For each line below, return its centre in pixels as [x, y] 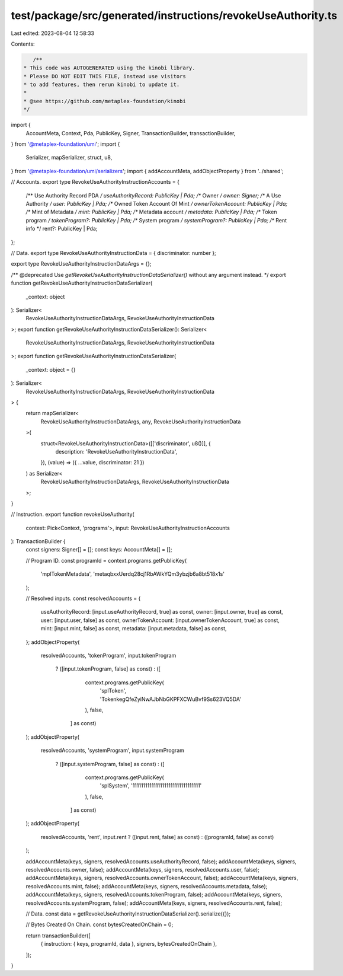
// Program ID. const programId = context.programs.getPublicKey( [106, 560]
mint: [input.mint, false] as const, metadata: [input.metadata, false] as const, [134, 629]
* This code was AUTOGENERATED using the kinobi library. [109, 68]
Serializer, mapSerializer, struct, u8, [69, 158]
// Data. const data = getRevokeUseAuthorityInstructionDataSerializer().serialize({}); [128, 914]
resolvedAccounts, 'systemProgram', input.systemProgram [113, 751]
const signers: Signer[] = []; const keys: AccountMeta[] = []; [99, 550]
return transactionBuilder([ [58, 935]
